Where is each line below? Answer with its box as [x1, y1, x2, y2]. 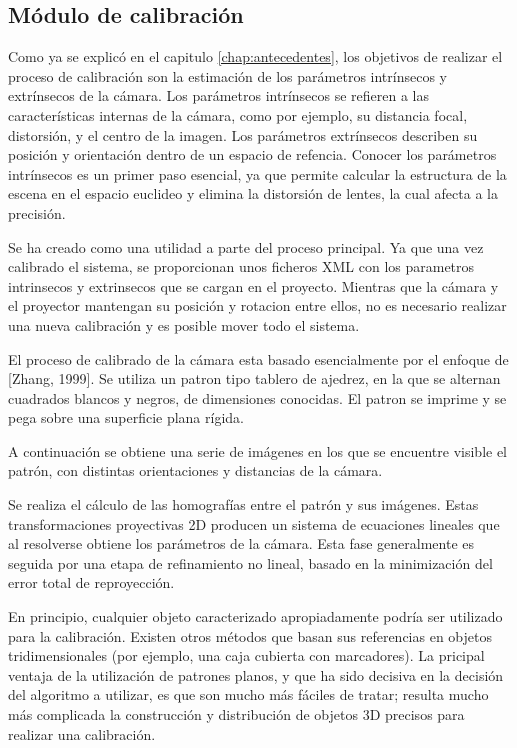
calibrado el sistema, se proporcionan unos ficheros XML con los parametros [8, 256, 475, 277]
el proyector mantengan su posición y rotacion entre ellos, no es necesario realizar [8, 295, 507, 316]
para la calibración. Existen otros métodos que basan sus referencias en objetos [8, 625, 492, 646]
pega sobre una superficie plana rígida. [8, 407, 244, 428]
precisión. [8, 202, 66, 223]
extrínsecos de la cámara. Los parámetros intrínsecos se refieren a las [8, 85, 430, 106]
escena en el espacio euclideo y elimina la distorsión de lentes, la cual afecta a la [8, 183, 498, 204]
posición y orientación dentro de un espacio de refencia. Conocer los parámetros [8, 144, 497, 165]
